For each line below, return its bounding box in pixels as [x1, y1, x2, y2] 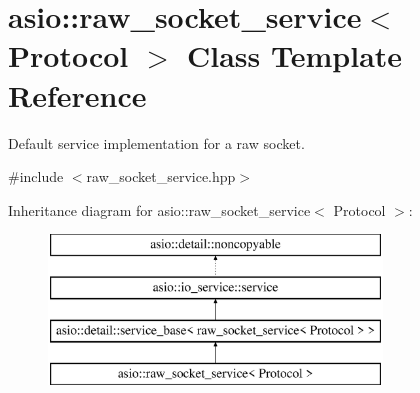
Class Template [187, 35, 403, 76]
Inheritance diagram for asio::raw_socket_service [8, 199, 311, 220]
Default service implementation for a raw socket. [8, 132, 305, 153]
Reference [8, 74, 147, 115]
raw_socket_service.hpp [86, 166, 236, 187]
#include [8, 166, 64, 187]
